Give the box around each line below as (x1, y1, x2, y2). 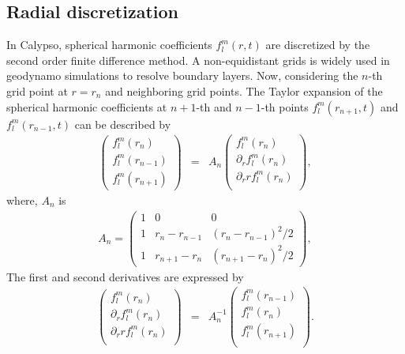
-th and (196, 98, 232, 115)
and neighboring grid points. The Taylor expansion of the (105, 82, 383, 99)
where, (6, 191, 38, 208)
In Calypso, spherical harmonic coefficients (6, 36, 212, 53)
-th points (261, 98, 309, 115)
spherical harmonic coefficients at (6, 98, 167, 115)
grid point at (6, 82, 68, 99)
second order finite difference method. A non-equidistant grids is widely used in (6, 51, 390, 68)
